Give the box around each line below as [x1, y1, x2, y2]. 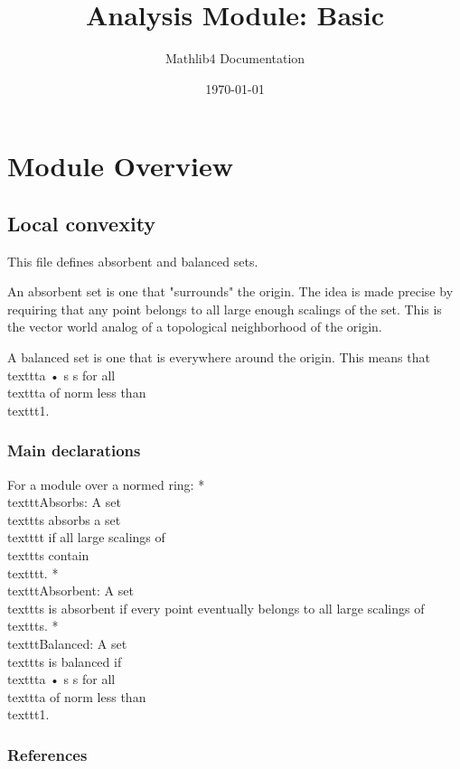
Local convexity [7, 209, 156, 237]
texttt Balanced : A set [7, 634, 127, 653]
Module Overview [7, 147, 234, 184]
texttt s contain [7, 546, 89, 565]
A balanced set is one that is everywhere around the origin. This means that [7, 348, 430, 367]
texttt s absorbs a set [7, 510, 121, 529]
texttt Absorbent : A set [7, 581, 134, 600]
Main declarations [7, 439, 141, 462]
